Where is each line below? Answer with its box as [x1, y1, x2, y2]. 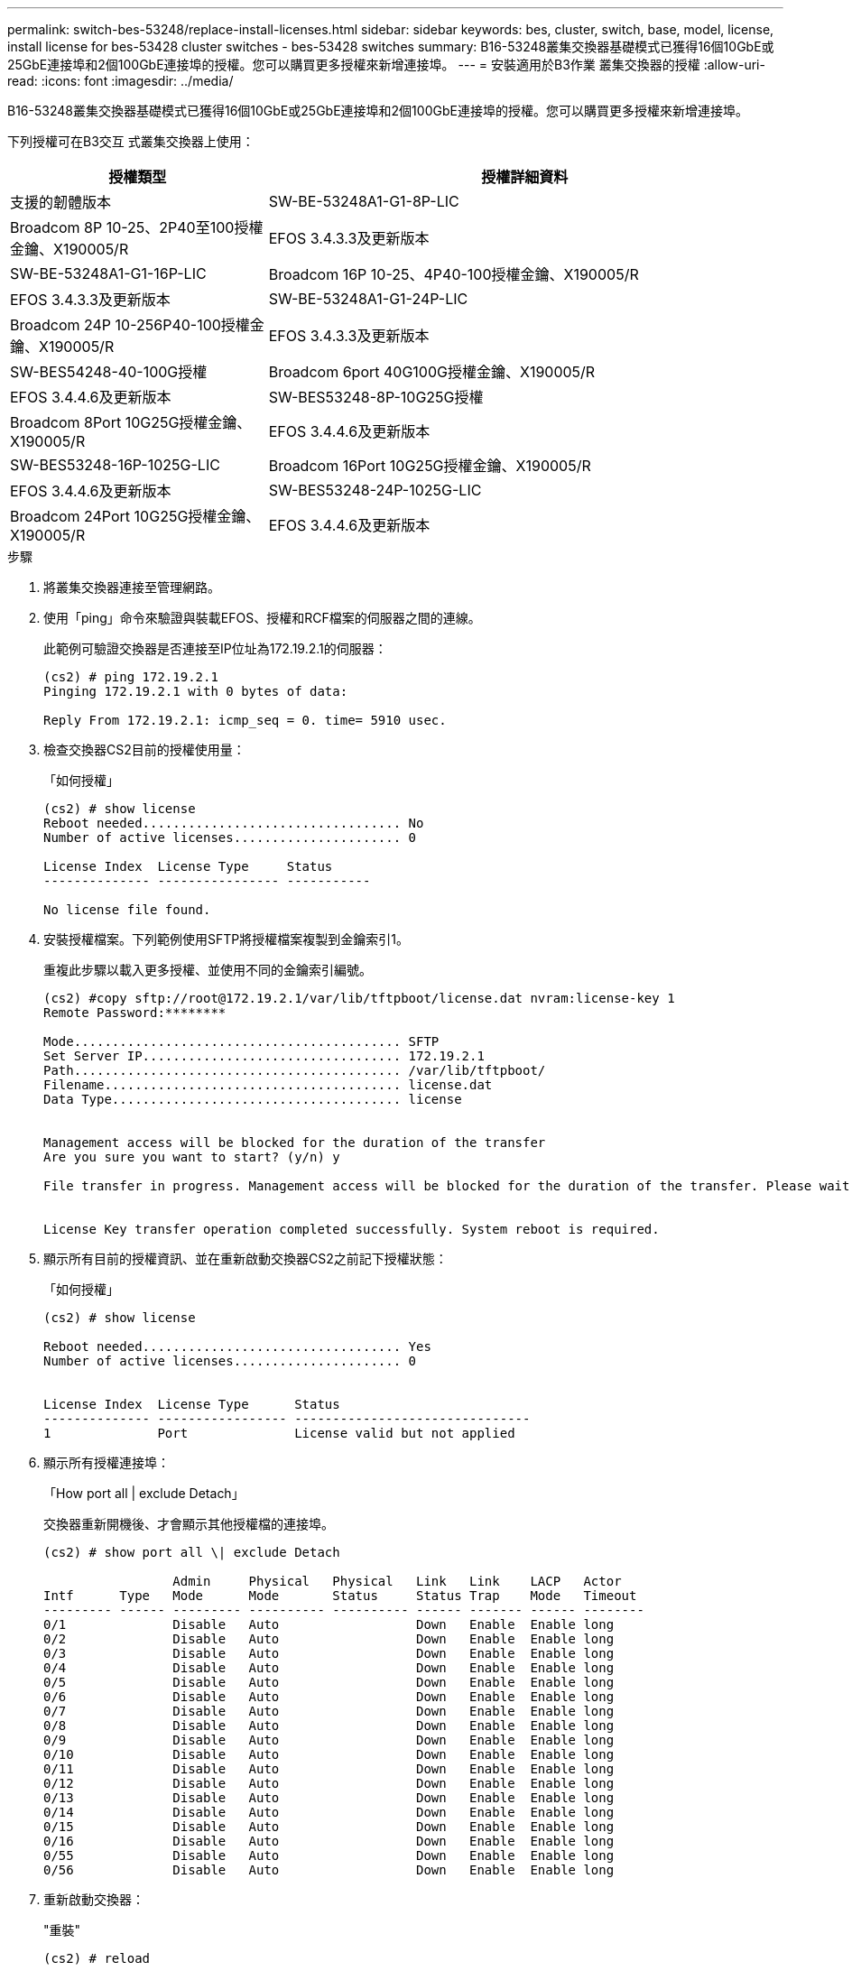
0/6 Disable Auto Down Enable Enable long [43, 1689, 615, 1704]
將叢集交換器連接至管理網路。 [43, 579, 220, 595]
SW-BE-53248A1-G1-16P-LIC [10, 264, 207, 282]
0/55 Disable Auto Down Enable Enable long [43, 1848, 615, 1863]
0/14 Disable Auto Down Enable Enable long [43, 1805, 615, 1819]
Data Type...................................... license [43, 1092, 462, 1106]
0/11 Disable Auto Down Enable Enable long [43, 1762, 615, 1776]
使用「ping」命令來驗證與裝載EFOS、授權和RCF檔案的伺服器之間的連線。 [43, 610, 481, 625]
